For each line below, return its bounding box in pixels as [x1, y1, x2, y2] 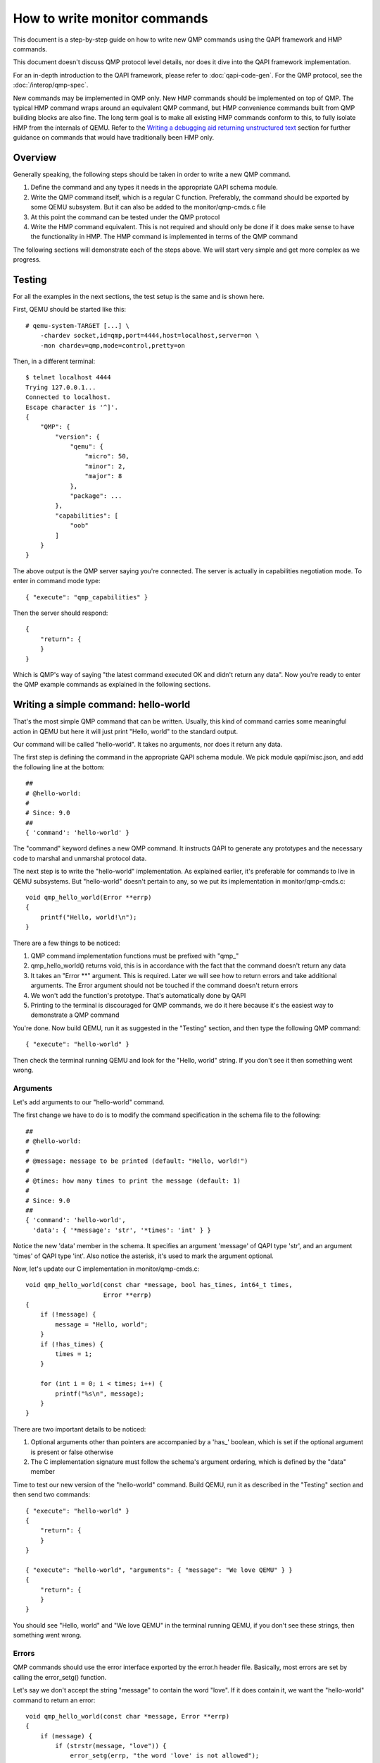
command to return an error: [13, 1696, 96, 1704]
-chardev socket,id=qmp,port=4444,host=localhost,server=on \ [39, 331, 260, 340]
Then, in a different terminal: [13, 357, 95, 365]
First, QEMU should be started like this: [13, 305, 127, 314]
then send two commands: [13, 1490, 91, 1499]
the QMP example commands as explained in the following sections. [13, 681, 211, 689]
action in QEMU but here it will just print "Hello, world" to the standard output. [13, 727, 239, 736]
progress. [13, 255, 42, 264]
